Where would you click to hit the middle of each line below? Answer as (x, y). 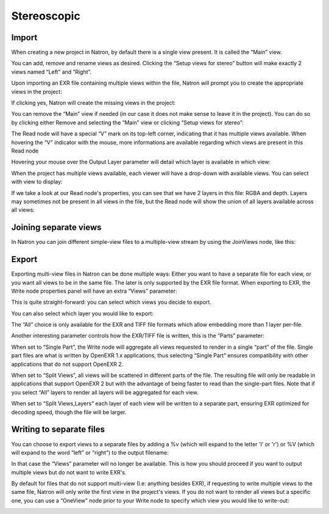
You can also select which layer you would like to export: (82, 313)
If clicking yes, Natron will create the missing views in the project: (94, 103)
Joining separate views (56, 228)
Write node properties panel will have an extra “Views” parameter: (94, 291)
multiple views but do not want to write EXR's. (69, 472)
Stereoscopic (46, 16)
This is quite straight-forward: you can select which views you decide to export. (111, 302)
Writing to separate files (58, 430)
